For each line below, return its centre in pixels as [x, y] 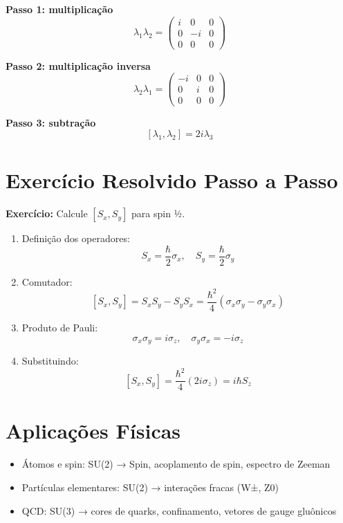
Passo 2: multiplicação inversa [78, 65]
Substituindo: [50, 361]
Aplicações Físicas [93, 431]
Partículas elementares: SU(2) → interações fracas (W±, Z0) [150, 487]
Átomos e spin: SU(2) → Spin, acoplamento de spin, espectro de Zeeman [176, 464]
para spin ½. [158, 213]
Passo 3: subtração [51, 122]
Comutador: [47, 281]
